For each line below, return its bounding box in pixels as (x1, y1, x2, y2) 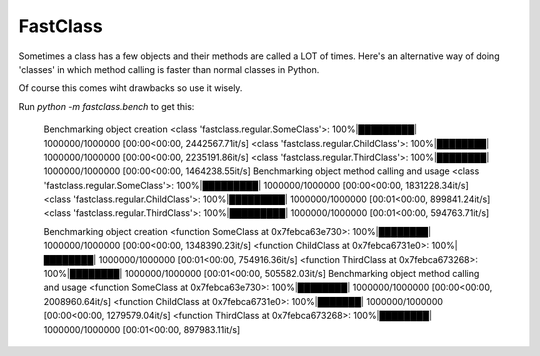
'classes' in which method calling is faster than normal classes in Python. (18, 63, 320, 75)
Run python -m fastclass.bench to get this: (18, 100, 195, 112)
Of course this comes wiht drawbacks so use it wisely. (18, 82, 243, 94)
